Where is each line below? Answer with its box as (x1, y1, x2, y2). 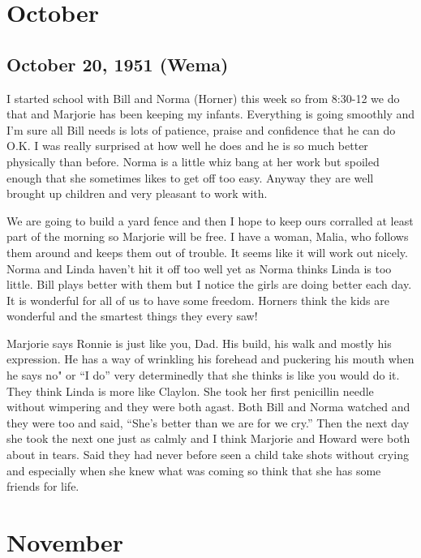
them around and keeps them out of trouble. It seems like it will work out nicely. (6, 243, 408, 260)
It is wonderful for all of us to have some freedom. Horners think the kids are (6, 291, 389, 308)
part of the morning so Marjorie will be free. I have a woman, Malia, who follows (6, 228, 409, 245)
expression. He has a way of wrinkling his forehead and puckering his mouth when (6, 350, 415, 367)
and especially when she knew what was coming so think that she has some (6, 461, 381, 479)
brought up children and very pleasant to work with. (6, 185, 268, 202)
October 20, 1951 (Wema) (6, 51, 229, 76)
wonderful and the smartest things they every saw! (6, 307, 258, 324)
